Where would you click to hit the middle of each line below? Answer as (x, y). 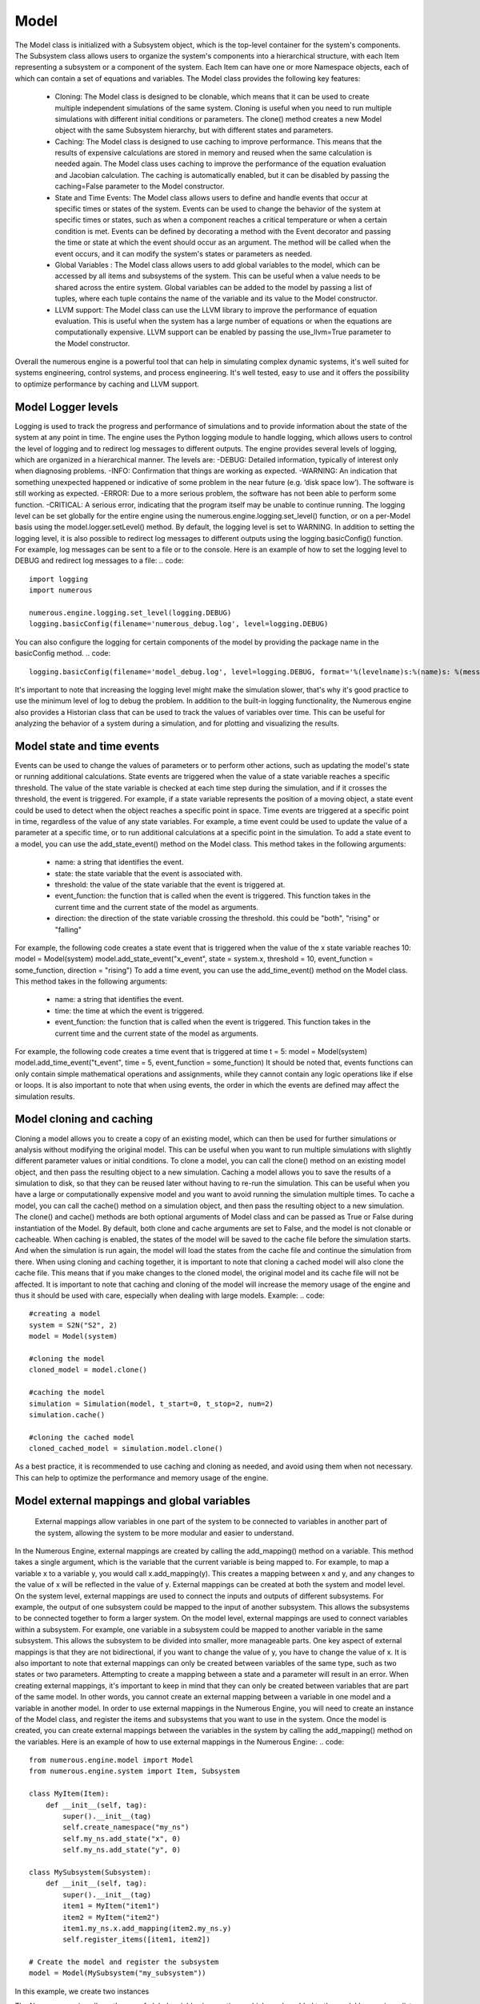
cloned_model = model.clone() (88, 1370)
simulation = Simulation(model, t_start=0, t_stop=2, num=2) (151, 1404)
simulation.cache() (67, 1414)
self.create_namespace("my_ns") (126, 1827)
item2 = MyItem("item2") (111, 1917)
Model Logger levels (67, 407)
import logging (59, 579)
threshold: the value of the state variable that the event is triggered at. (170, 884)
